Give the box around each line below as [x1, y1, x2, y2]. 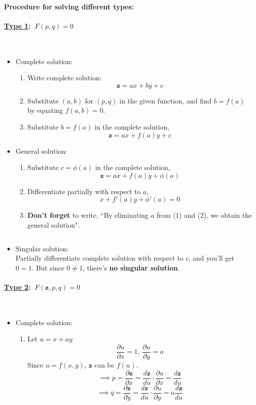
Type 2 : [4, 281, 31, 292]
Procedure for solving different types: [4, 1, 134, 11]
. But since [32, 262, 65, 272]
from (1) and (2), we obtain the [156, 210, 252, 220]
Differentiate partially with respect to [27, 186, 141, 196]
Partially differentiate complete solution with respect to [15, 253, 183, 263]
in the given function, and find [119, 95, 212, 105]
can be [94, 359, 114, 370]
